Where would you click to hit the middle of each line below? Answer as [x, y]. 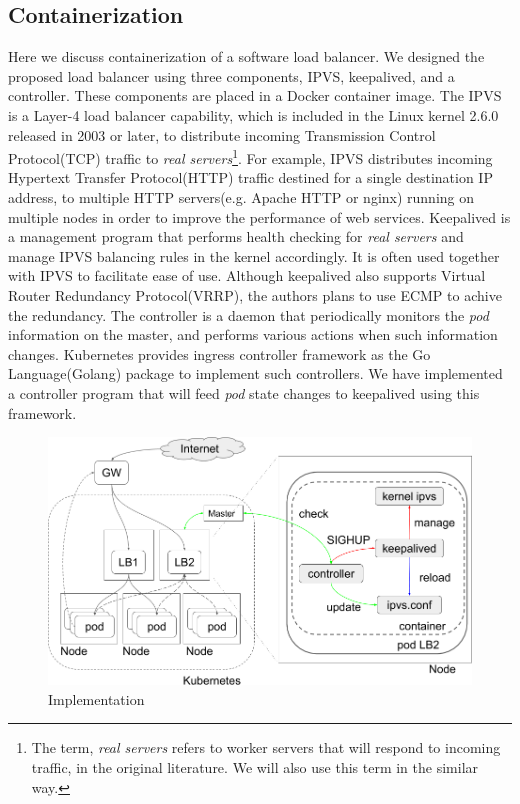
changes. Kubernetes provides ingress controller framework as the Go [219, 353]
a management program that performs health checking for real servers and [236, 236]
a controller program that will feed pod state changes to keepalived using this [244, 392]
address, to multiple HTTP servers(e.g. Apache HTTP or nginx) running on [241, 197]
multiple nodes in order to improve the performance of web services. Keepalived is [259, 216]
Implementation [96, 698]
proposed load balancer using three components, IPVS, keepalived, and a [231, 75]
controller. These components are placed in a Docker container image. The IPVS [255, 95]
